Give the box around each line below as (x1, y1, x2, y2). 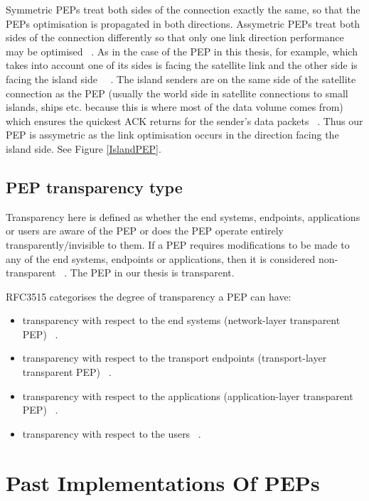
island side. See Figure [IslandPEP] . (6, 141, 161, 156)
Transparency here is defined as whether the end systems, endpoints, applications (6, 209, 360, 224)
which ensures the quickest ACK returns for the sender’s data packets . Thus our (6, 113, 363, 128)
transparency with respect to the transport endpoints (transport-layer (22, 350, 327, 365)
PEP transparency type (6, 176, 183, 198)
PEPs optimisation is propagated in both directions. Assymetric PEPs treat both (6, 16, 360, 31)
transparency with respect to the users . (22, 426, 201, 441)
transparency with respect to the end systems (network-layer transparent (22, 313, 341, 328)
